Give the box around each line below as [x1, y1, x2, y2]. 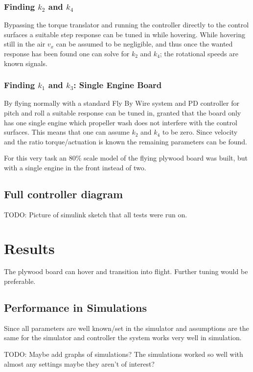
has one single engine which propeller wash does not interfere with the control [4, 117, 237, 127]
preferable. [4, 276, 36, 286]
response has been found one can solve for [4, 48, 130, 58]
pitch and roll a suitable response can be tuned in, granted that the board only [4, 108, 241, 117]
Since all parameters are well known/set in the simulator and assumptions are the [4, 323, 249, 333]
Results [4, 238, 55, 258]
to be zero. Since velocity [162, 127, 238, 137]
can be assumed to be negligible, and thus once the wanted [56, 39, 233, 49]
